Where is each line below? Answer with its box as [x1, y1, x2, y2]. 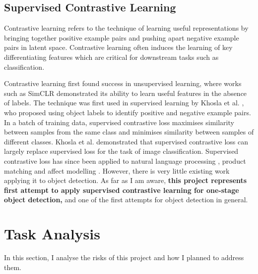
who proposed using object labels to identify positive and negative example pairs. [4, 107, 251, 117]
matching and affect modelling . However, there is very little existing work [4, 165, 230, 176]
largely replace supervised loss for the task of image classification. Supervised [4, 146, 239, 156]
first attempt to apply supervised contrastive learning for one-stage [4, 184, 239, 195]
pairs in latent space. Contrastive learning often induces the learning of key [4, 42, 233, 52]
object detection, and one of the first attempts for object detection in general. [4, 194, 248, 205]
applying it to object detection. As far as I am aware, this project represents [4, 175, 247, 185]
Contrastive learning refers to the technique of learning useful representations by [4, 23, 249, 33]
